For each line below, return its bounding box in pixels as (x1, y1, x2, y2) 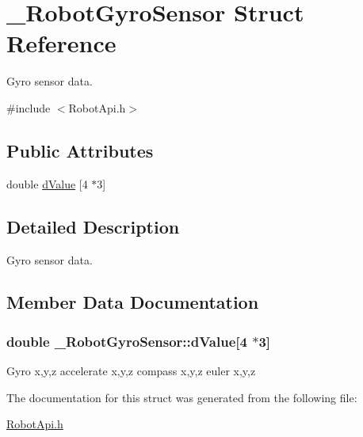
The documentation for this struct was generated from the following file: (6, 389, 357, 405)
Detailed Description (6, 214, 180, 238)
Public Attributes (6, 138, 154, 162)
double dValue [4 (6, 175, 88, 192)
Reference (6, 27, 117, 59)
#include (6, 99, 51, 116)
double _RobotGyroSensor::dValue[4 (6, 331, 247, 351)
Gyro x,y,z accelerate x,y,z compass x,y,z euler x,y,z (6, 363, 256, 379)
